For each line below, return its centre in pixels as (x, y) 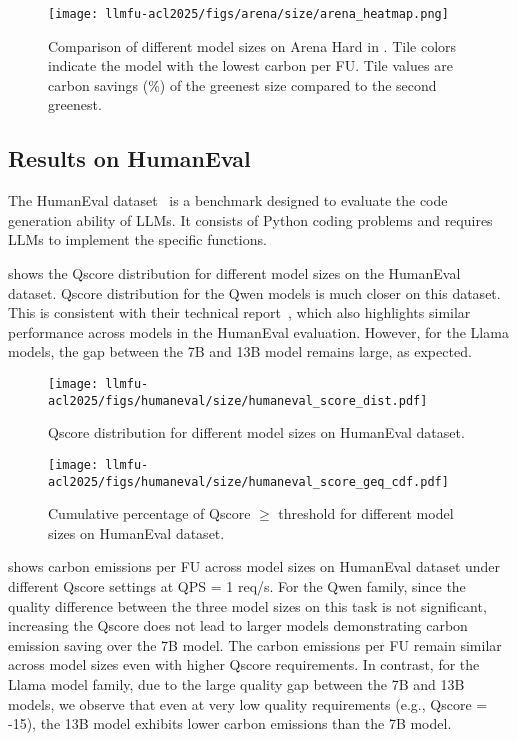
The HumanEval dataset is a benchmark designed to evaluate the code (228, 200)
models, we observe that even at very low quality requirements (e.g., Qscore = (248, 703)
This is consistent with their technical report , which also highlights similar (239, 312)
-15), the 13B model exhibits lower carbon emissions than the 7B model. (230, 723)
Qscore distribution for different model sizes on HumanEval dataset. (256, 432)
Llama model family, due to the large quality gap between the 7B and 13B (236, 683)
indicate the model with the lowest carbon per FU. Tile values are (250, 65)
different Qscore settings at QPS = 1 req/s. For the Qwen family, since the (237, 585)
